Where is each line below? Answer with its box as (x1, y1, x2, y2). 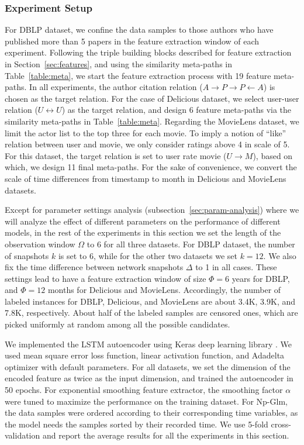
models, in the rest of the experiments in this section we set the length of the (5, 226, 281, 239)
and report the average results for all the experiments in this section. (42, 429, 289, 441)
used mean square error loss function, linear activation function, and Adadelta (5, 349, 285, 361)
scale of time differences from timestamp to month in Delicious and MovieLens (5, 172, 286, 184)
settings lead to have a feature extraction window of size (5, 272, 206, 284)
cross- (271, 418, 291, 430)
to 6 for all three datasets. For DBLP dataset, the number (87, 237, 295, 250)
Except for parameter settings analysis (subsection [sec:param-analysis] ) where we (5, 203, 299, 216)
